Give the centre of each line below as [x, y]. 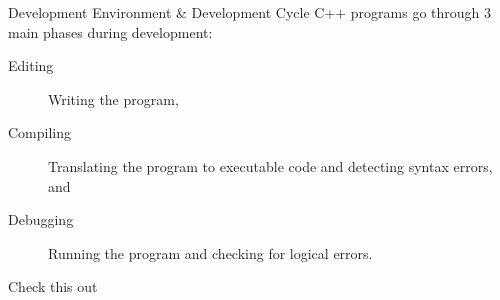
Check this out [53, 286]
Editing [31, 65]
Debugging [41, 219]
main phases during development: [110, 31]
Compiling [40, 132]
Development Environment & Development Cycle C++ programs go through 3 [250, 12]
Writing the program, [113, 98]
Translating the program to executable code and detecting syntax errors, [270, 165]
